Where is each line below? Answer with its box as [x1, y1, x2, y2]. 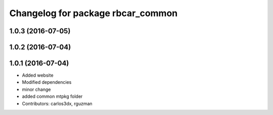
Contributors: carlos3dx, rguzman [22, 100, 93, 106]
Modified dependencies [22, 79, 72, 85]
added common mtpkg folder [22, 93, 83, 99]
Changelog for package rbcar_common [9, 8, 178, 19]
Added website [22, 72, 54, 78]
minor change [22, 86, 51, 92]
